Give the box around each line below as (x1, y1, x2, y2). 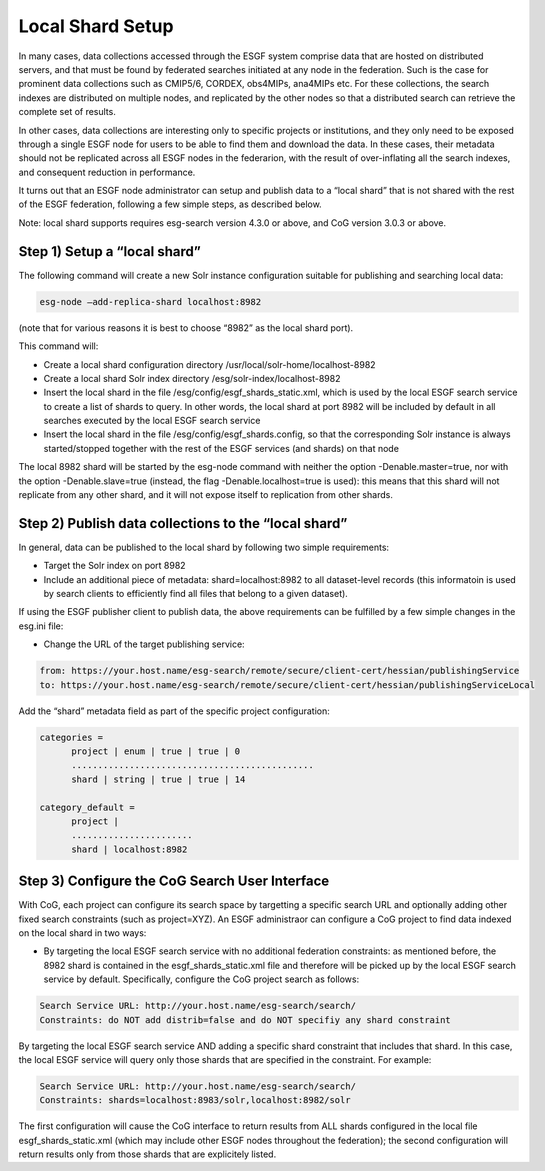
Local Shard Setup (18, 15, 174, 37)
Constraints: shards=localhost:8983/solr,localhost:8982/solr (39, 1095, 351, 1106)
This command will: (18, 340, 99, 352)
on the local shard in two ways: (18, 927, 147, 939)
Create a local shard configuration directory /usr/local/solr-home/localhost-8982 (43, 358, 376, 370)
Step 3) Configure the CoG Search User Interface (18, 873, 330, 890)
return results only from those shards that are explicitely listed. (18, 1148, 277, 1160)
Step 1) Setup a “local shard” (18, 243, 202, 260)
